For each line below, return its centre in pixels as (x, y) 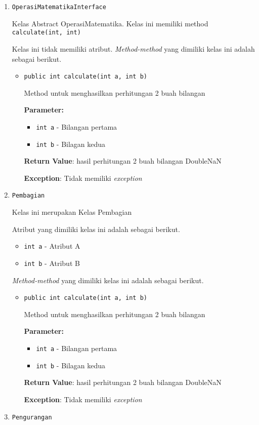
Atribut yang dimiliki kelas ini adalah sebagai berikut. (96, 229)
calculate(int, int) (46, 33)
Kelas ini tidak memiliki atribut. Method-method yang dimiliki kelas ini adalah (133, 48)
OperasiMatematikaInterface (59, 7)
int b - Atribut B (52, 263)
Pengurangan (32, 417)
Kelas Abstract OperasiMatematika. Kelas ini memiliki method (110, 23)
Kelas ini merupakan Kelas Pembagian (72, 212)
